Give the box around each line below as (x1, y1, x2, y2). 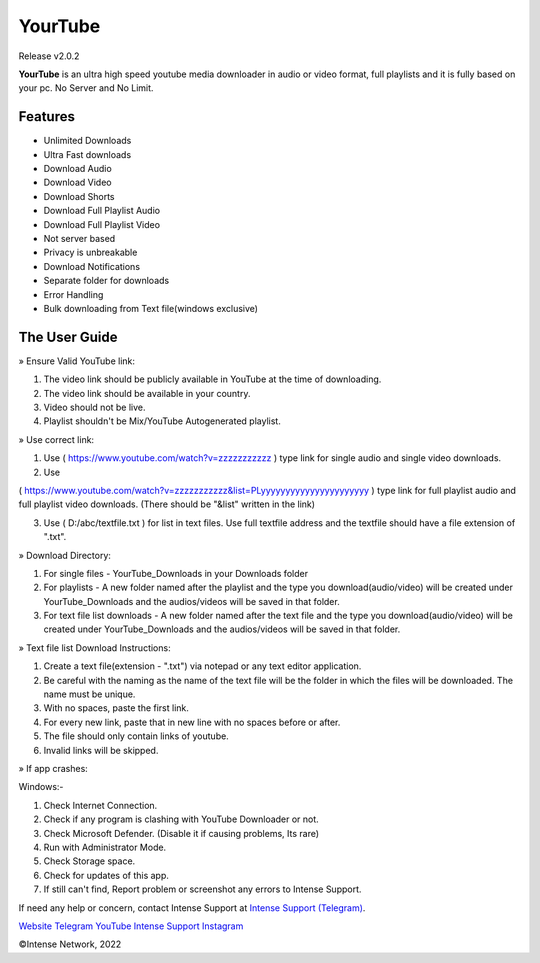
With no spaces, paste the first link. (43, 702, 190, 714)
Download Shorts (43, 190, 115, 202)
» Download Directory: (18, 549, 112, 561)
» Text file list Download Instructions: (18, 641, 171, 654)
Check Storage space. (43, 855, 136, 867)
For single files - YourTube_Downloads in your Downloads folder (43, 567, 309, 579)
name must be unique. (43, 688, 136, 700)
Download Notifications (43, 260, 140, 272)
